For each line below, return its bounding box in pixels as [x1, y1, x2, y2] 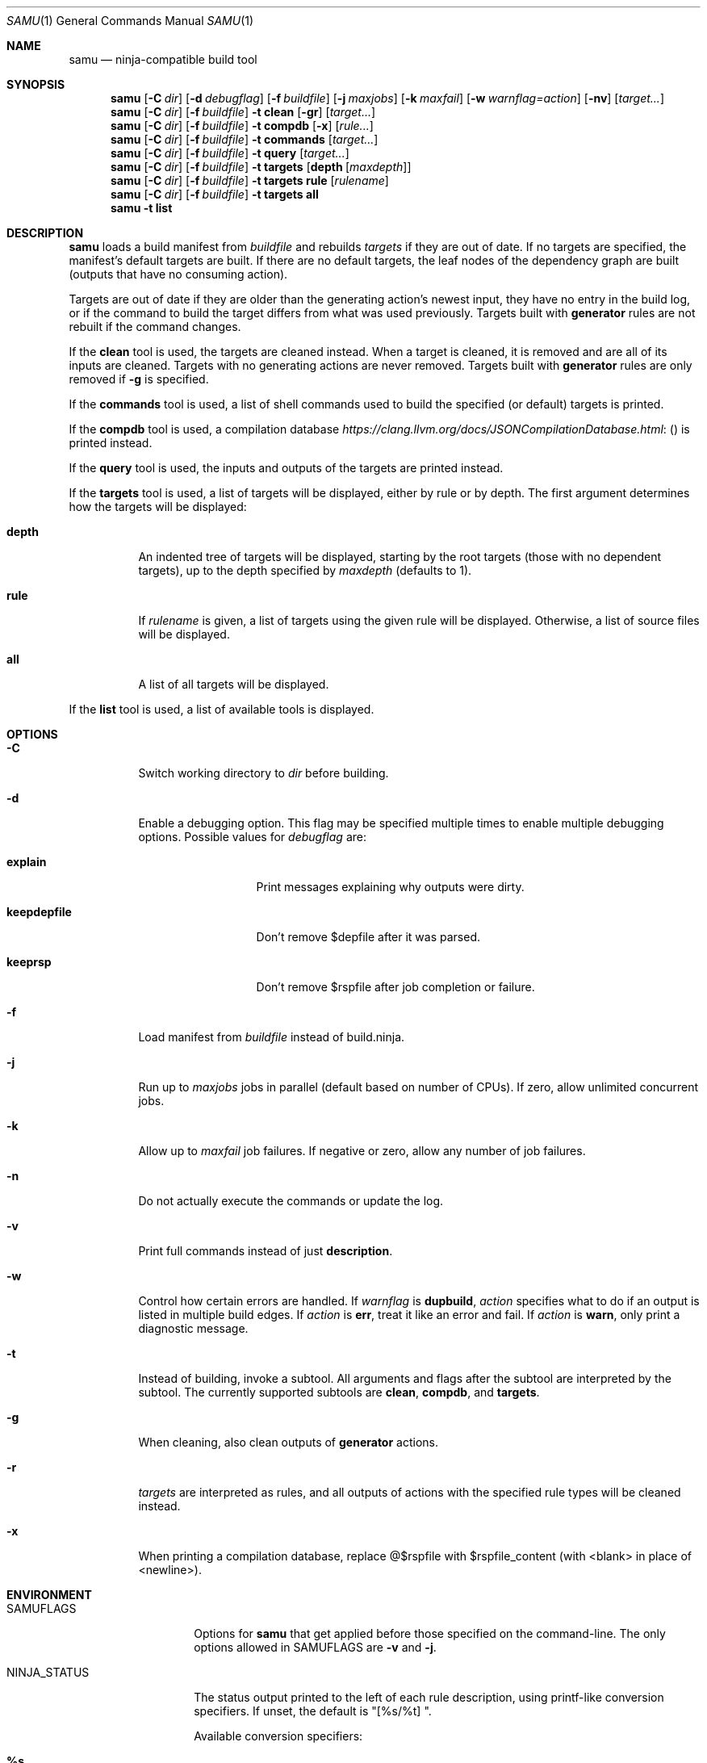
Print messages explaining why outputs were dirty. [256, 880, 525, 894]
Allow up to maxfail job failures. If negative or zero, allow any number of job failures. [138, 1144, 586, 1158]
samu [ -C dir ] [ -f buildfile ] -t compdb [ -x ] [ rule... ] [111, 119, 374, 132]
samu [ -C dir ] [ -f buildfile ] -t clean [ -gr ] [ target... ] [111, 105, 376, 119]
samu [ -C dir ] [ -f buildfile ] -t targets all [111, 187, 319, 201]
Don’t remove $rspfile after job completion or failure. [256, 980, 535, 994]
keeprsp [6, 955, 52, 969]
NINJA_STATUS [6, 1665, 90, 1679]
